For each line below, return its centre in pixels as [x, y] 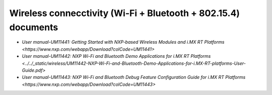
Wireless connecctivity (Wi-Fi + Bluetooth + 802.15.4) [125, 13]
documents [34, 27]
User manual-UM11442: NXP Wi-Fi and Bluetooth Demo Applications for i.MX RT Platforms [116, 56]
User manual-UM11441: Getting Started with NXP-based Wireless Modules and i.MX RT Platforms [123, 42]
